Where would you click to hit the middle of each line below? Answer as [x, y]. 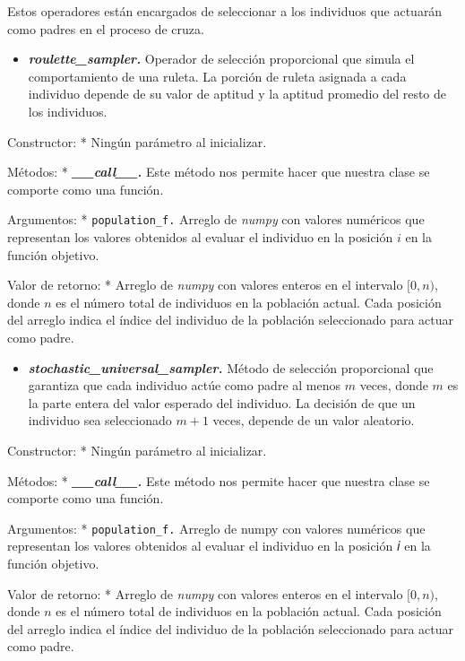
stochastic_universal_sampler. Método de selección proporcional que [231, 367]
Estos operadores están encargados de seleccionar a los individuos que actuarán [225, 11]
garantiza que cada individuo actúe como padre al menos [185, 385]
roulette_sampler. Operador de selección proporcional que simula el [221, 59]
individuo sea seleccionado [100, 420]
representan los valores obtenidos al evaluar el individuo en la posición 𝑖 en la [219, 546]
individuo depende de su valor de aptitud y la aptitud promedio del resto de [237, 94]
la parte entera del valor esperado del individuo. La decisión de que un [222, 402]
